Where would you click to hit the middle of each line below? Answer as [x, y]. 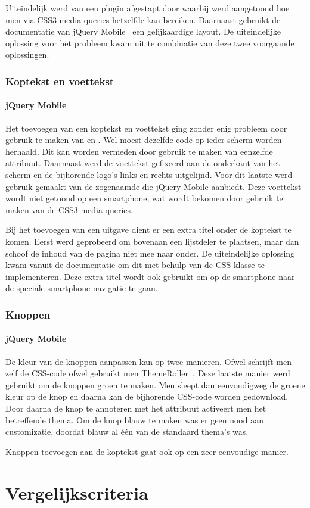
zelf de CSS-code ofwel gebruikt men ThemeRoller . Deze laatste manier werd [148, 373]
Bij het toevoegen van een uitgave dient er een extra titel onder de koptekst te [148, 230]
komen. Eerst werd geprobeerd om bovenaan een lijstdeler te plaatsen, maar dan [152, 241]
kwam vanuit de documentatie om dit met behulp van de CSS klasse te [135, 265]
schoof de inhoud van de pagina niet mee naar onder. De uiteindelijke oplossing [150, 253]
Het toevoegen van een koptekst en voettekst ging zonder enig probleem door [146, 128]
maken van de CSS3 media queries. [69, 209]
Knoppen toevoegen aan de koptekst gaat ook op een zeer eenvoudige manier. [147, 451]
